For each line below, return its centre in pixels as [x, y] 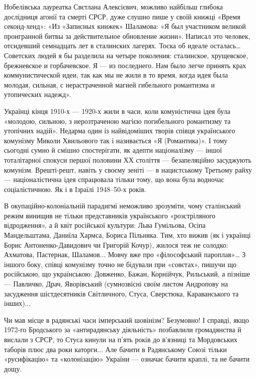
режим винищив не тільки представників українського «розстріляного [110, 215]
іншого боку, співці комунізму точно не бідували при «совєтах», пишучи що [120, 264]
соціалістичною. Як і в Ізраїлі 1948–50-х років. [75, 189]
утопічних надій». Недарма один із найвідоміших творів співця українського [120, 131]
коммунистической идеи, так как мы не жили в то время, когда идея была [116, 75]
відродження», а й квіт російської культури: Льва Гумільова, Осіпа [105, 225]
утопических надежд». [38, 94]
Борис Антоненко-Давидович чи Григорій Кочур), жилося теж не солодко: [116, 244]
